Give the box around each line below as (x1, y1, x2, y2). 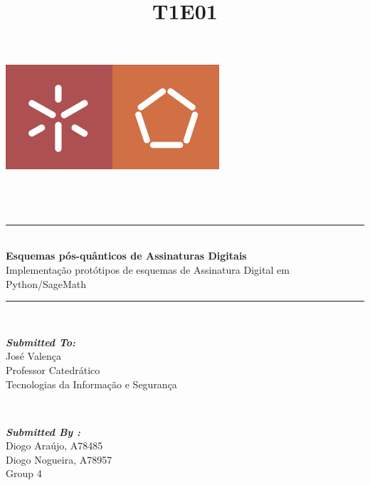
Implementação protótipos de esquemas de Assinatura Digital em (6, 262, 290, 277)
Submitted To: (6, 334, 76, 349)
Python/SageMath (6, 276, 87, 291)
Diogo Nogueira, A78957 (6, 452, 112, 467)
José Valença (6, 348, 62, 363)
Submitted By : (6, 424, 80, 439)
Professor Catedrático (6, 362, 100, 377)
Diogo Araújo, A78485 (6, 438, 103, 453)
